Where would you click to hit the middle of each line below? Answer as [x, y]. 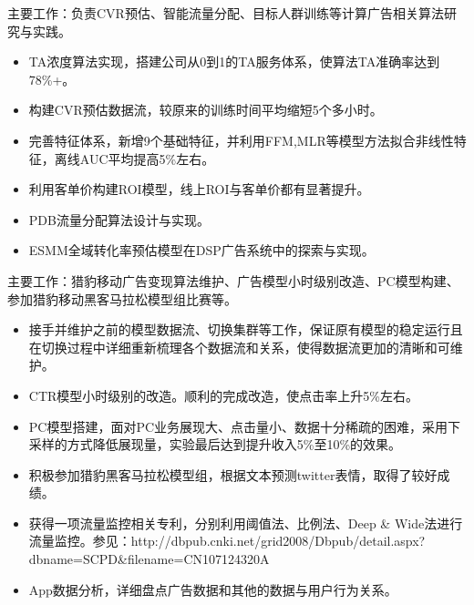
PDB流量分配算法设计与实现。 [119, 219]
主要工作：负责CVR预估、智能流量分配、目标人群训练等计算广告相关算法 [226, 13]
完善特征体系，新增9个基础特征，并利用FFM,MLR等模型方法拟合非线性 [241, 140]
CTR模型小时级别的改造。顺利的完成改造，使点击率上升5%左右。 [223, 395]
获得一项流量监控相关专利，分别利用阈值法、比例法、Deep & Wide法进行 [246, 523]
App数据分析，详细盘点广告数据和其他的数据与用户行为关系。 [213, 589]
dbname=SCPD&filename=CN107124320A [149, 559]
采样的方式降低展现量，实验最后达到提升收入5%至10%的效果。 [215, 444]
